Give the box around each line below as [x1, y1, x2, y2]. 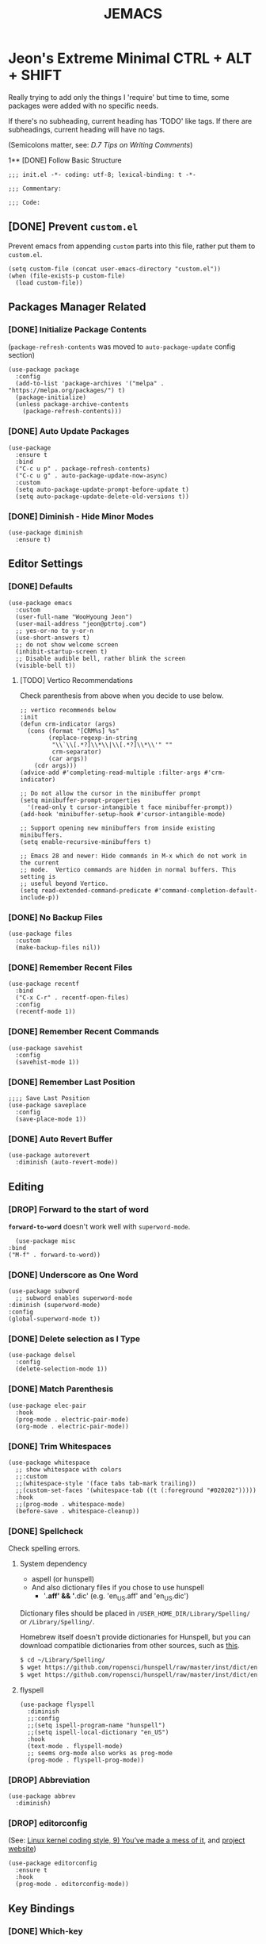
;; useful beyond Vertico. [19, 880, 109, 888]
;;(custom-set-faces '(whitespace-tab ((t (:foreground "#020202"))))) [15, 1486, 257, 1495]
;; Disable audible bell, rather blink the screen [15, 654, 186, 662]
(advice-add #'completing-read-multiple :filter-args [19, 769, 201, 776]
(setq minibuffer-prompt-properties [19, 796, 141, 804]
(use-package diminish [8, 529, 83, 537]
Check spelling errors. [8, 1543, 81, 1553]
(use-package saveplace [8, 1101, 87, 1109]
